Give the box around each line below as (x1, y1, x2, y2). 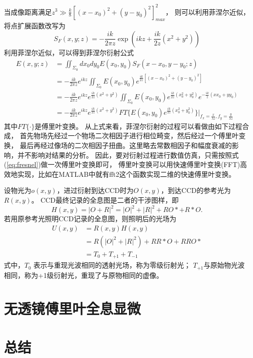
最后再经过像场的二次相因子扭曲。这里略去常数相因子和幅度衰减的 (20, 140, 232, 150)
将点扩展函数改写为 (4, 21, 65, 31)
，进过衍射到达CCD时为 (57, 185, 134, 195)
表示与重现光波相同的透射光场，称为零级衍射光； (33, 260, 191, 270)
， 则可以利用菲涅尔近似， (165, 6, 250, 17)
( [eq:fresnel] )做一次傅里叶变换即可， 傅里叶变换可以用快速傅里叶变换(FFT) (4, 159, 240, 169)
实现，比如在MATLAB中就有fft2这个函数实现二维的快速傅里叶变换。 (17, 168, 236, 179)
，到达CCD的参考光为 (161, 185, 231, 195)
